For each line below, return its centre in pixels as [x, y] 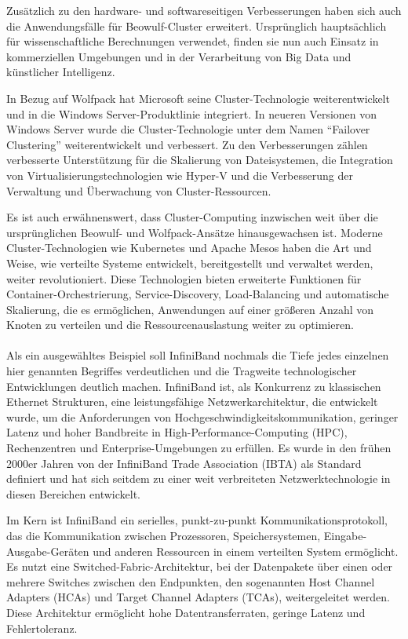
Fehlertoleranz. [42, 628]
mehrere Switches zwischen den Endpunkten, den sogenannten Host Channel [191, 581]
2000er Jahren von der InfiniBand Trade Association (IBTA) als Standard [184, 463]
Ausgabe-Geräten [48, 551]
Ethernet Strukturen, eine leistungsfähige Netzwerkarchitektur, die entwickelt [192, 402]
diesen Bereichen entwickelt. [73, 493]
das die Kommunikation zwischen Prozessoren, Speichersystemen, [164, 535]
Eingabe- [345, 535]
